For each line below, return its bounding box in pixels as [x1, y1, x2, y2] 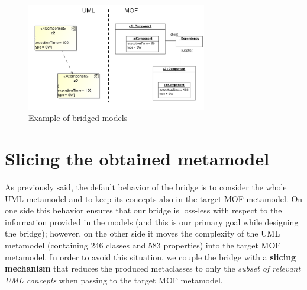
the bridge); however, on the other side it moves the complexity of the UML [5, 227, 280, 240]
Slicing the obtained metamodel [5, 146, 270, 171]
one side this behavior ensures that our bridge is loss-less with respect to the [5, 204, 282, 216]
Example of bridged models [28, 111, 128, 124]
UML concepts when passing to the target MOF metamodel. [5, 273, 223, 286]
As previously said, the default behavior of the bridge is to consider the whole [5, 181, 287, 193]
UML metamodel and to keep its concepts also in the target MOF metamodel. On [5, 192, 303, 205]
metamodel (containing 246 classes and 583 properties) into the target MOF [5, 239, 281, 251]
